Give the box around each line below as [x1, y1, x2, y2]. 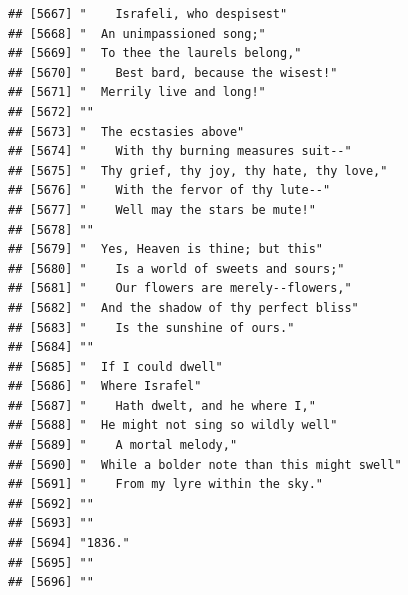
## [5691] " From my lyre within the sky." [8, 477, 323, 492]
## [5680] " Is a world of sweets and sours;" [8, 261, 345, 276]
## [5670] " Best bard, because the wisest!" [8, 65, 338, 80]
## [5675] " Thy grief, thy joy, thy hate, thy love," [8, 163, 388, 178]
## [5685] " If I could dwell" [8, 359, 223, 374]
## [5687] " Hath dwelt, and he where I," [8, 398, 316, 413]
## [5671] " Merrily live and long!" [8, 85, 266, 100]
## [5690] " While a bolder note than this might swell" [8, 457, 402, 472]
